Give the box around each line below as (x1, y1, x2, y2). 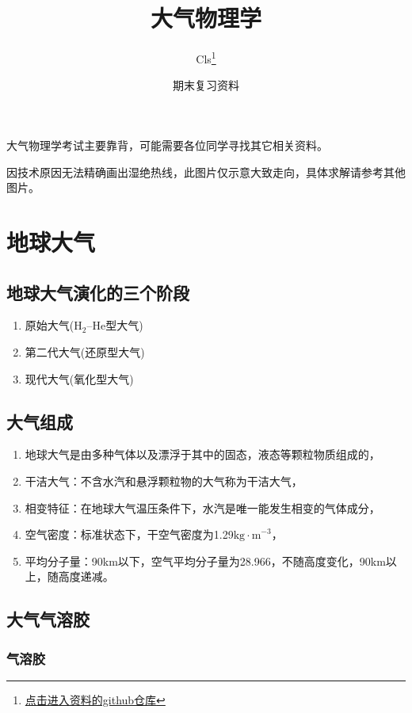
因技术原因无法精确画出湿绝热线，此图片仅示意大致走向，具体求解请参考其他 (6, 163, 406, 180)
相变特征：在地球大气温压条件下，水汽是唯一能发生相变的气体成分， (25, 499, 380, 516)
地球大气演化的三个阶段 (6, 280, 189, 304)
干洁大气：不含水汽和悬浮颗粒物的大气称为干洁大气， (25, 472, 303, 489)
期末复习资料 (173, 77, 239, 93)
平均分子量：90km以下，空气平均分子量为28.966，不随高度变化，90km (25, 552, 386, 569)
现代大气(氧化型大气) (25, 370, 134, 387)
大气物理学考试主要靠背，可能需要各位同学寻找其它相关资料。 (6, 136, 328, 153)
